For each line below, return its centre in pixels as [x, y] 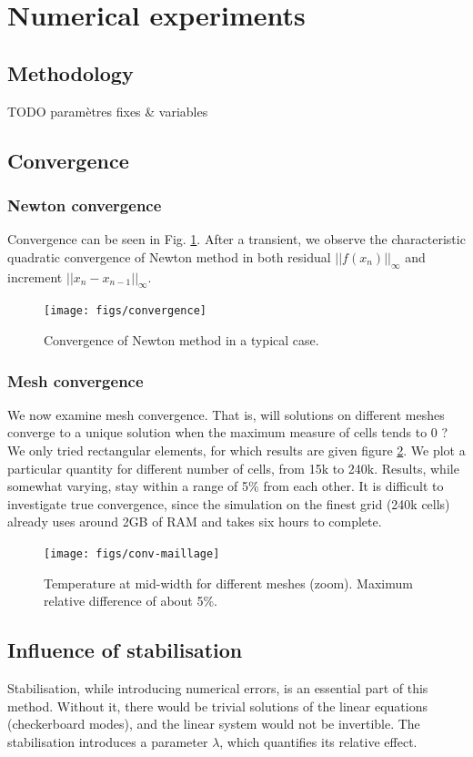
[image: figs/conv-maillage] [132, 553]
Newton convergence [85, 205]
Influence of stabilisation [125, 650]
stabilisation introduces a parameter [108, 741]
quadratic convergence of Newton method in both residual [169, 256]
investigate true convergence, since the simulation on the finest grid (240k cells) [229, 503]
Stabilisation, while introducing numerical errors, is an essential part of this [218, 688]
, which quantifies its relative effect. [318, 741]
